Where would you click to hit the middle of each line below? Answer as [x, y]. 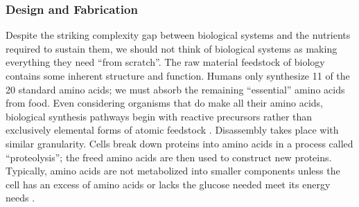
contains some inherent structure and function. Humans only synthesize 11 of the [178, 75]
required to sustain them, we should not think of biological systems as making [172, 48]
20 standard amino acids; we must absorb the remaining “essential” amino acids [175, 89]
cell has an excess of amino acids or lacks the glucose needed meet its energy [168, 184]
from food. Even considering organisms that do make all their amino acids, [165, 103]
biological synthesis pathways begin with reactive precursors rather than [159, 116]
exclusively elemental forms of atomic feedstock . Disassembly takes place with [172, 130]
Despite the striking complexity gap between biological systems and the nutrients [178, 35]
